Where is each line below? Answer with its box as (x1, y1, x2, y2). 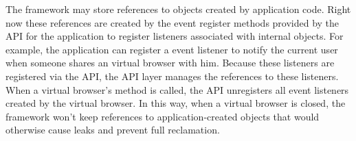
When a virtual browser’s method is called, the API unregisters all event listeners (5, 82, 349, 97)
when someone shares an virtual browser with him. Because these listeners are (5, 55, 335, 70)
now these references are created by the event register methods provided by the (5, 15, 340, 29)
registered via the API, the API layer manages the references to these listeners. (5, 68, 339, 83)
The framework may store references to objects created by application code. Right (5, 2, 351, 16)
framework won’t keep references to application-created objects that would (5, 109, 320, 123)
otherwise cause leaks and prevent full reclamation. (5, 123, 220, 137)
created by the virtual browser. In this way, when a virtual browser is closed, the (5, 96, 346, 110)
